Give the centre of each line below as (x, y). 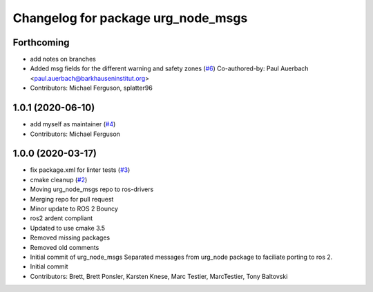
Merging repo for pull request (72, 199)
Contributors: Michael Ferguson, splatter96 (92, 88)
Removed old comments (65, 247)
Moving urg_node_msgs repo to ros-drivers (92, 189)
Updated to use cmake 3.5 (68, 228)
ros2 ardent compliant (61, 218)
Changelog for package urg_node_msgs (130, 18)
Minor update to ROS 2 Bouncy (74, 208)
